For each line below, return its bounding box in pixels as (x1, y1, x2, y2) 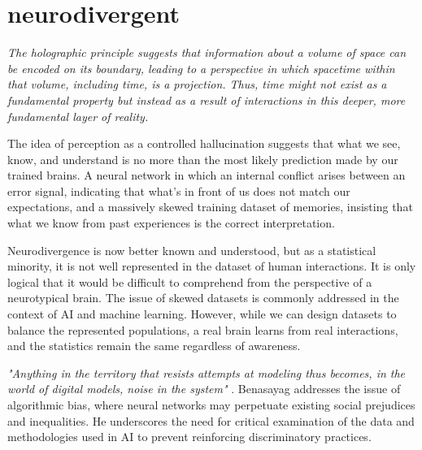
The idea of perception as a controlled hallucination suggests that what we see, (7, 135, 401, 152)
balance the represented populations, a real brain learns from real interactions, (7, 321, 398, 338)
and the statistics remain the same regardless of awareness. (7, 337, 301, 354)
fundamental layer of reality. (7, 107, 149, 124)
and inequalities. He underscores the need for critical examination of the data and (7, 412, 415, 429)
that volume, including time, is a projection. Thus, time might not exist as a (7, 76, 387, 93)
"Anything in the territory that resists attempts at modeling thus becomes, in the (7, 364, 406, 381)
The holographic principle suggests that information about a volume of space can (7, 44, 407, 61)
